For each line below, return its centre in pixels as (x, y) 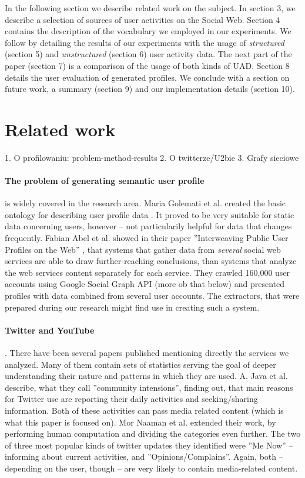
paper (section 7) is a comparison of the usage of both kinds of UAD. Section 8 (147, 65)
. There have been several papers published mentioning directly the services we (147, 352)
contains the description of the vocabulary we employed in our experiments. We (148, 31)
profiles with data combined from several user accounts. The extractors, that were (152, 296)
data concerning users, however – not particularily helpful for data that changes (148, 226)
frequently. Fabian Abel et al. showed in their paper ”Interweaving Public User (147, 238)
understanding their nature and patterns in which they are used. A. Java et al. (146, 376)
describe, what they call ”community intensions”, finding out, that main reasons (149, 387)
